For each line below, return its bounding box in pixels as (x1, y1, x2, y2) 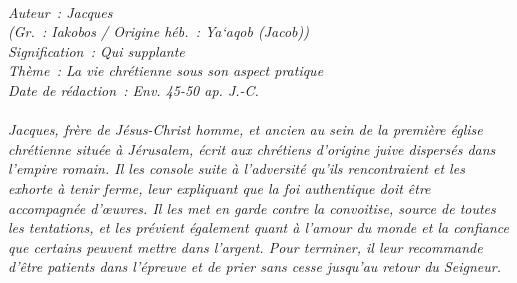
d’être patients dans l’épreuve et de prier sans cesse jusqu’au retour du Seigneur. (8, 256, 501, 277)
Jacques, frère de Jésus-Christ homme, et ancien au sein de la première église (8, 119, 483, 140)
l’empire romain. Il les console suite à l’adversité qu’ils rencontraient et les (8, 158, 465, 179)
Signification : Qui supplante (8, 40, 185, 61)
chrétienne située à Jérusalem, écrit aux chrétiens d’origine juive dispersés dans (8, 138, 496, 159)
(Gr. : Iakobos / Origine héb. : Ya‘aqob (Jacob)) (8, 21, 309, 42)
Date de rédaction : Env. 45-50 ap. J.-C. (8, 79, 259, 100)
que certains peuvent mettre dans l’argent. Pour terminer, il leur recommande (8, 236, 483, 257)
